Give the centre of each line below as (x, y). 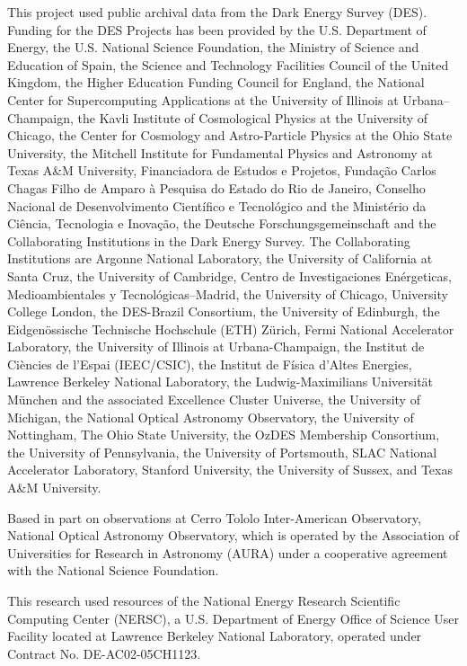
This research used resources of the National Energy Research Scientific (204, 600)
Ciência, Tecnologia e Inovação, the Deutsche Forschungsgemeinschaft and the (222, 223)
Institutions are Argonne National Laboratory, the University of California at (220, 258)
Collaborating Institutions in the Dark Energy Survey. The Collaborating (209, 240)
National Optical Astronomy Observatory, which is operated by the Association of (233, 535)
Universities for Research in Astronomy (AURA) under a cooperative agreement (228, 552)
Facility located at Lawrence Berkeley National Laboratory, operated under (215, 636)
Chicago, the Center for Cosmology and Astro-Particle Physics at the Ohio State (230, 135)
